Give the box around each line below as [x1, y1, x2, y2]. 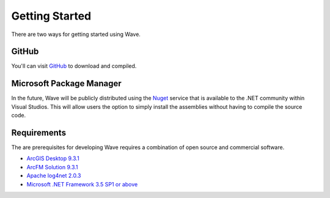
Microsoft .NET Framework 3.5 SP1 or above [26, 180, 138, 188]
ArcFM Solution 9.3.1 [26, 163, 78, 170]
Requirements [11, 127, 67, 137]
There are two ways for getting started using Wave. [11, 31, 141, 38]
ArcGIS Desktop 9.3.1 [26, 155, 79, 162]
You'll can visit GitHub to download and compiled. [11, 62, 137, 70]
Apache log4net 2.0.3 [26, 172, 81, 180]
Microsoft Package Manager [11, 78, 122, 89]
